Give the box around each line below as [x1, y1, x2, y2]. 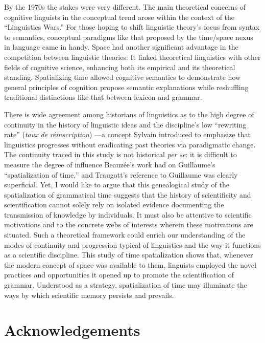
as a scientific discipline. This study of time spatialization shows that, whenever [4, 249, 253, 260]
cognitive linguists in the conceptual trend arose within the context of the [4, 11, 235, 22]
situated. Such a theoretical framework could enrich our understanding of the [4, 229, 246, 240]
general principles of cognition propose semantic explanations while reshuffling [4, 81, 249, 92]
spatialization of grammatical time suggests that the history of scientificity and [4, 189, 251, 200]
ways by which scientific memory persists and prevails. [4, 289, 174, 300]
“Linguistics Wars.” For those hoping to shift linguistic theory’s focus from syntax [4, 22, 260, 32]
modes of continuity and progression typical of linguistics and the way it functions [4, 239, 261, 250]
